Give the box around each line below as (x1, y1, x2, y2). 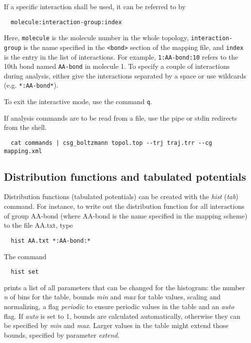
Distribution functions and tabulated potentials (4, 169, 246, 184)
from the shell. (4, 122, 47, 132)
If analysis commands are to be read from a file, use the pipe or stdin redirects (4, 112, 237, 123)
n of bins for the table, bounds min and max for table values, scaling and (4, 292, 221, 302)
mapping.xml (4, 147, 42, 155)
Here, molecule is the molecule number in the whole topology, (4, 32, 189, 43)
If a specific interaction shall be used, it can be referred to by (4, 1, 186, 11)
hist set (11, 268, 39, 276)
